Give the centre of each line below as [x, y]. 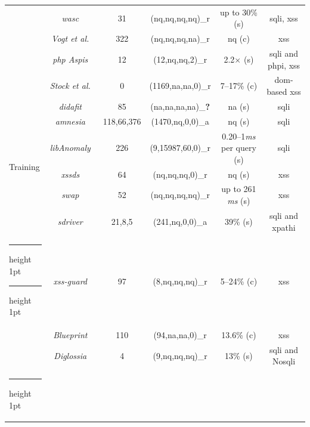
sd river [70, 221]
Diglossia [70, 355]
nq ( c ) [238, 38]
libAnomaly [70, 148]
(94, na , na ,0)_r [180, 334]
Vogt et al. [70, 38]
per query [239, 148]
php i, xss [284, 65]
